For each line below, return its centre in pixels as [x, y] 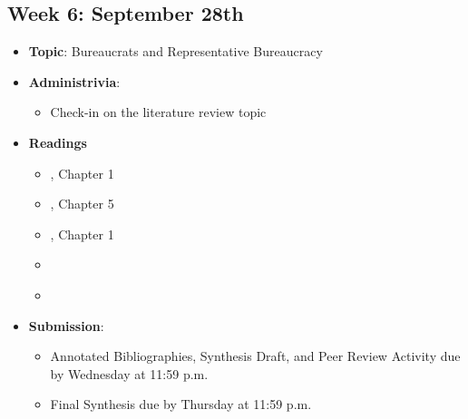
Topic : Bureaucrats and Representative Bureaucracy [175, 51]
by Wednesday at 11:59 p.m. [129, 373]
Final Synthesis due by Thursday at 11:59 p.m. [181, 404]
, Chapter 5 [82, 204]
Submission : [66, 325]
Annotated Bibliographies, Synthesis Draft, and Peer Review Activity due [255, 356]
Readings [58, 142]
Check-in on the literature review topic [158, 112]
